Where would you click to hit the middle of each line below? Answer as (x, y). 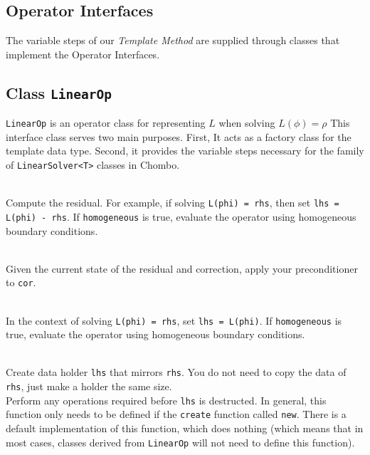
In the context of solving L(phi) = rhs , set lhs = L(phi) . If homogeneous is (174, 320)
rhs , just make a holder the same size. (89, 386)
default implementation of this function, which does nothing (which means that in (185, 428)
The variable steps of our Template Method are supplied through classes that (173, 40)
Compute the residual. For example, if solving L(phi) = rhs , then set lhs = (173, 203)
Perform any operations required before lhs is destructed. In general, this (166, 400)
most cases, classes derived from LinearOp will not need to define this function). (180, 442)
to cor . (21, 282)
